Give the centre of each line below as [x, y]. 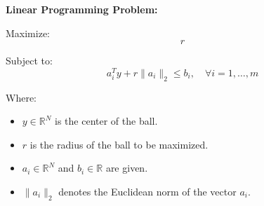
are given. [127, 168]
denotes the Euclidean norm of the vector [147, 192]
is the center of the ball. [106, 121]
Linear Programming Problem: [82, 9]
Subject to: [29, 61]
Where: [21, 97]
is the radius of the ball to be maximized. [119, 144]
